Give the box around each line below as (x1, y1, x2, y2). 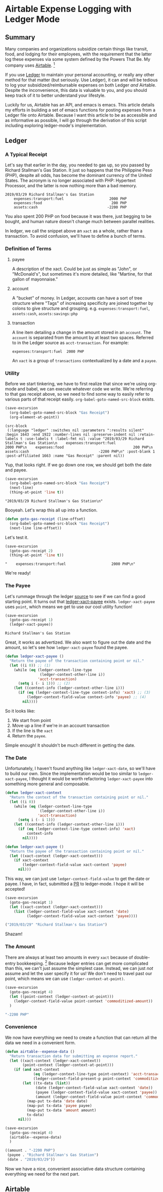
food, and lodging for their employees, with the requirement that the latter (5, 51, 152, 57)
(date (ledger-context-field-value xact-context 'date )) (35, 1085, 153, 1090)
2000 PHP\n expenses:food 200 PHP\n (5, 445, 153, 450)
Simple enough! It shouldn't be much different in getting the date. (5, 742, 136, 748)
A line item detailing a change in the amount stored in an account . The (12, 329, 151, 335)
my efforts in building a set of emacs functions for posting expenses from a (5, 107, 156, 113)
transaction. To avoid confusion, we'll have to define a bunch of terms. (5, 233, 146, 239)
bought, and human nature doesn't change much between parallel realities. (5, 219, 155, 225)
